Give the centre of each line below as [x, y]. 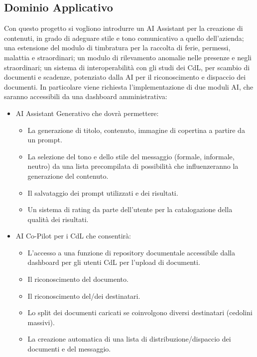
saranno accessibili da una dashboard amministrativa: [86, 96]
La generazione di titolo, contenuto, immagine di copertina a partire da [136, 130]
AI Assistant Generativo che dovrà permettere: [87, 113]
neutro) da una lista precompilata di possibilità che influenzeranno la [133, 166]
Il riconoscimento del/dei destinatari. [84, 296]
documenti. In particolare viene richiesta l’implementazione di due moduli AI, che [129, 86]
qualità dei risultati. [58, 219]
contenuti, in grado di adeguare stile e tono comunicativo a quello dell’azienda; [124, 38]
